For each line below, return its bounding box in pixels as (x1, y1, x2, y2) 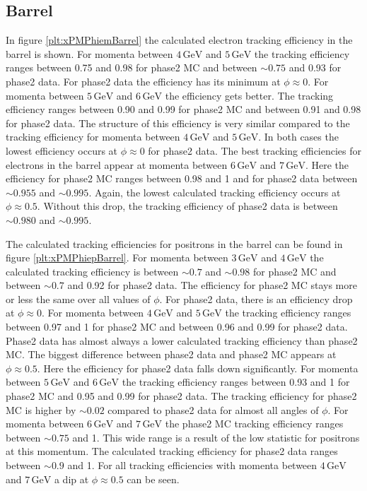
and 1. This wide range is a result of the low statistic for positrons (72, 430, 360, 444)
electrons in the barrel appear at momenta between (6, 157, 228, 172)
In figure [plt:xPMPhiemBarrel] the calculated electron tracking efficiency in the (6, 32, 353, 47)
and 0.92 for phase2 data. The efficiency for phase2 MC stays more (67, 278, 357, 292)
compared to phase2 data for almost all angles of (107, 402, 319, 417)
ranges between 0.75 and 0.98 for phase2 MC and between (6, 60, 257, 75)
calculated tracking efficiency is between (6, 264, 179, 278)
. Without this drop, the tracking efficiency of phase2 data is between (37, 199, 338, 213)
